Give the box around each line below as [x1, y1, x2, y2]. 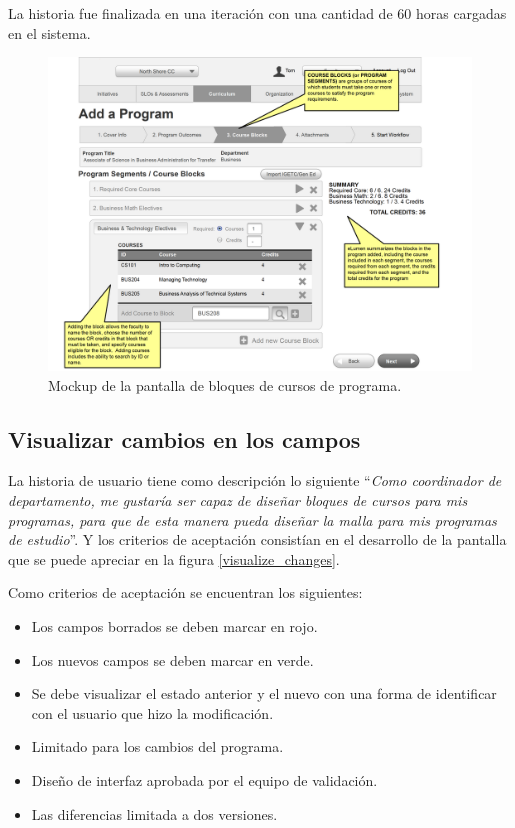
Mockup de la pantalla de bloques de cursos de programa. [48, 374, 402, 395]
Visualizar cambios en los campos [8, 423, 361, 454]
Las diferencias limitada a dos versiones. [31, 803, 278, 824]
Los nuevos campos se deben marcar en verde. [31, 649, 314, 670]
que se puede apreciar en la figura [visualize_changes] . [8, 548, 340, 569]
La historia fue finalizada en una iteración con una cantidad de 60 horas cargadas [8, 3, 507, 23]
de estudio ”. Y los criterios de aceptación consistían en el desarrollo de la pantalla [8, 529, 507, 550]
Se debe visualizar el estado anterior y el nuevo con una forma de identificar [31, 683, 497, 704]
